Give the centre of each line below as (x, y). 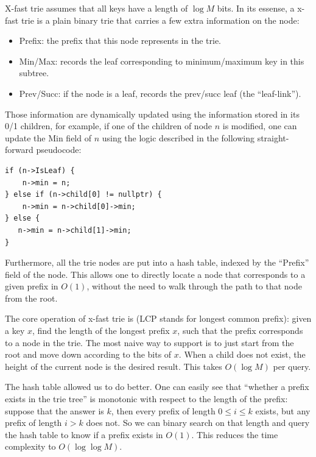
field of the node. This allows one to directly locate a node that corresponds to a (155, 274)
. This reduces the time (235, 434)
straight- (273, 137)
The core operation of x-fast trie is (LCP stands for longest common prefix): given (158, 318)
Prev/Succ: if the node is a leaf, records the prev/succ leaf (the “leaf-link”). (160, 93)
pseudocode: (59, 150)
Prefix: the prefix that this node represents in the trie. (120, 41)
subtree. (34, 73)
